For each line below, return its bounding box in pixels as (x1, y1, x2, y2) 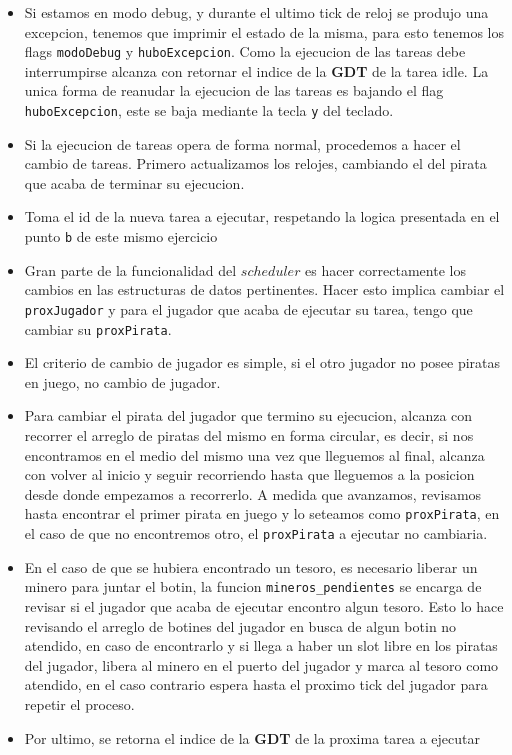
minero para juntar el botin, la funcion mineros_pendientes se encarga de (24, 576, 482, 597)
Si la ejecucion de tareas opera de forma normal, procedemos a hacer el (24, 133, 461, 154)
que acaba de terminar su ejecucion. (24, 172, 245, 193)
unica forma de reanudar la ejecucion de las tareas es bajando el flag (24, 80, 444, 101)
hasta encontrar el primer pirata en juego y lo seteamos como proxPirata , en (24, 503, 500, 524)
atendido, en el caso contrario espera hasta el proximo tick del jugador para (24, 674, 488, 695)
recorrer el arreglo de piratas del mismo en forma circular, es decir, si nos (24, 425, 474, 445)
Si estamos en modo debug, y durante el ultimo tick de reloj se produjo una (24, 2, 489, 22)
